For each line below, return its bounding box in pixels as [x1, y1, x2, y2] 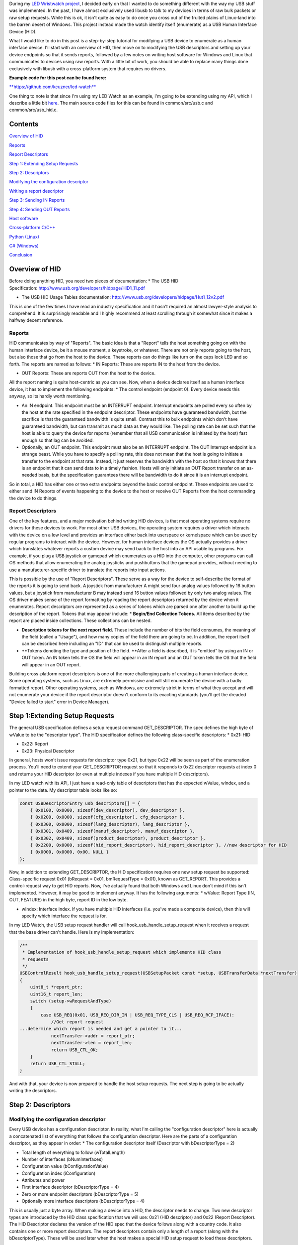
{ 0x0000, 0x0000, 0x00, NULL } [30, 849, 109, 855]
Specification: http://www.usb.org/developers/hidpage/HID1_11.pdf [9, 285, 145, 291]
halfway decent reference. [9, 317, 64, 323]
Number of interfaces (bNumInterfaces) [21, 1156, 103, 1162]
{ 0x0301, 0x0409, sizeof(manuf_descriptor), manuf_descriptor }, [30, 828, 196, 834]
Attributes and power [21, 1177, 65, 1183]
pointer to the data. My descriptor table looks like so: [9, 787, 117, 793]
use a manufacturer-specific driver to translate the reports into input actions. [9, 567, 166, 573]
